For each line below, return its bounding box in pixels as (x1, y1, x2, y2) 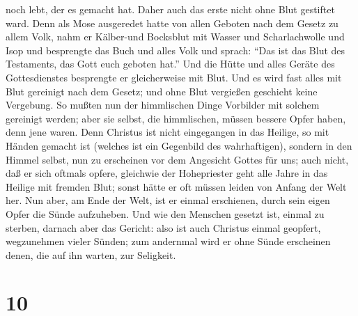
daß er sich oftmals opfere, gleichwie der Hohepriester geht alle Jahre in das (6, 166, 328, 180)
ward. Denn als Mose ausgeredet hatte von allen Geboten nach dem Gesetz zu (6, 15, 338, 30)
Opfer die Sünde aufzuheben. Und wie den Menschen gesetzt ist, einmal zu (6, 206, 325, 221)
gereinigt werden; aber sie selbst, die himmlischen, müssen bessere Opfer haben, (6, 111, 346, 125)
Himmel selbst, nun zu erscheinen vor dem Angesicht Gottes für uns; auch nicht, (6, 152, 349, 166)
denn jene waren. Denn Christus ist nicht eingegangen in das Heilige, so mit (6, 125, 329, 139)
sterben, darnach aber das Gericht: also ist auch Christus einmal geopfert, (6, 220, 321, 235)
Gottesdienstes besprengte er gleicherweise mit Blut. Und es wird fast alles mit (6, 70, 342, 84)
